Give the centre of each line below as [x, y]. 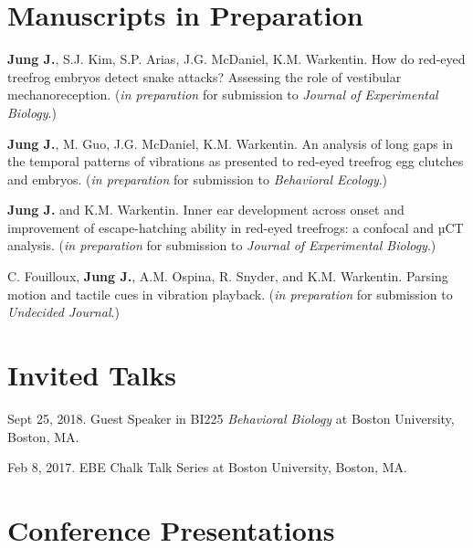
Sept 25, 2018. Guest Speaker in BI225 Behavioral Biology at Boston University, [231, 418]
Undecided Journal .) [63, 312]
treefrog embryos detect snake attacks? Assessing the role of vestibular [205, 76]
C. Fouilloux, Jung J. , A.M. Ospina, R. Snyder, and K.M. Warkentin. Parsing [228, 276]
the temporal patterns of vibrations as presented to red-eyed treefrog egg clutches [236, 161]
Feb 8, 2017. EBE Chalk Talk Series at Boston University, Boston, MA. [207, 467]
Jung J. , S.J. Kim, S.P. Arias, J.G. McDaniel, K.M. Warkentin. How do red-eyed [236, 59]
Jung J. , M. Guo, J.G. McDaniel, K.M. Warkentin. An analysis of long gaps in [231, 143]
